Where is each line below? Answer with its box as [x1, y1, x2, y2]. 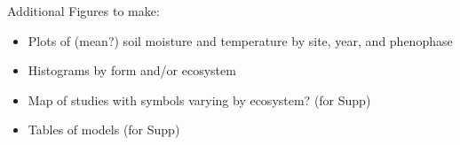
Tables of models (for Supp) [28, 120, 180, 139]
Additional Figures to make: [7, 2, 160, 19]
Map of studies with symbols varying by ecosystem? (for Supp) [28, 90, 371, 109]
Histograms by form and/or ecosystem [28, 61, 236, 80]
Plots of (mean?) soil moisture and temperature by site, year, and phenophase [28, 31, 453, 50]
